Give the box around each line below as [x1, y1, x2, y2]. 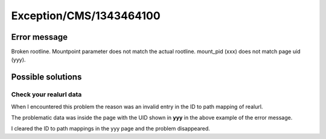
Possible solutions [11, 72, 82, 82]
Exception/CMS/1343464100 [11, 9, 161, 22]
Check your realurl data [11, 90, 82, 99]
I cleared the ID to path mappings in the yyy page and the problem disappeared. [11, 125, 211, 132]
